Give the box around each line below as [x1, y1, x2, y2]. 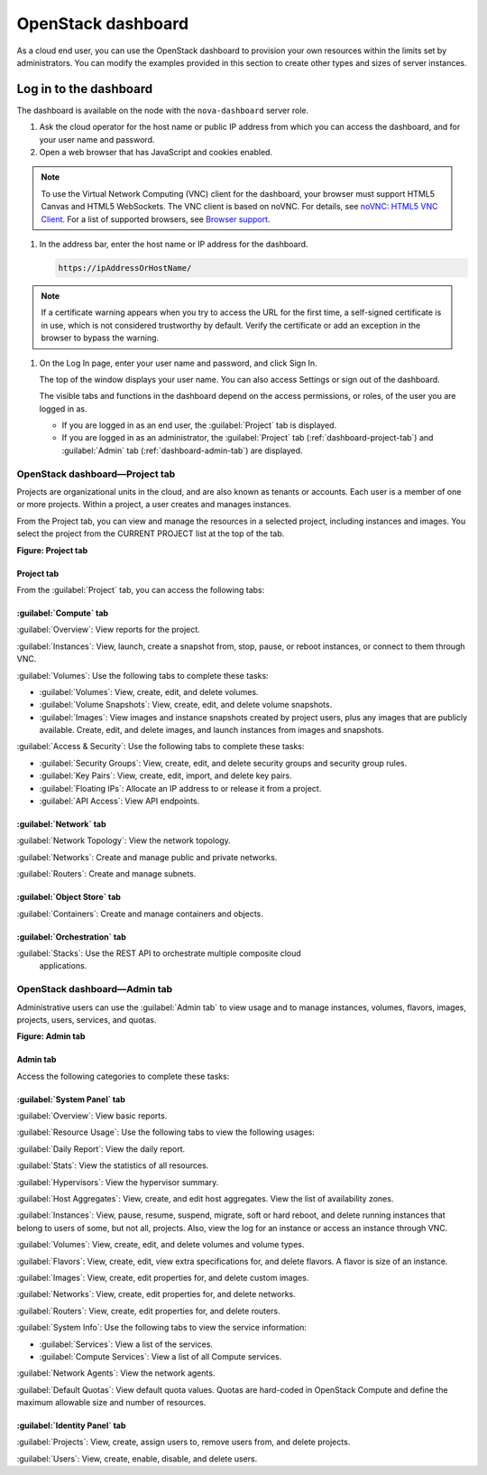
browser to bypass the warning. [41, 332, 160, 343]
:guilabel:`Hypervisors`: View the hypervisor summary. [16, 1176, 219, 1187]
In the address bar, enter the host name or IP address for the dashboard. [39, 238, 308, 249]
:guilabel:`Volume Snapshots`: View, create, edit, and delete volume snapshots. [39, 700, 333, 710]
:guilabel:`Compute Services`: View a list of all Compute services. [39, 1350, 282, 1362]
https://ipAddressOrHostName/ [58, 263, 192, 273]
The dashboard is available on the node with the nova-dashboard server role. [16, 105, 309, 116]
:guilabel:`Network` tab [16, 819, 107, 830]
